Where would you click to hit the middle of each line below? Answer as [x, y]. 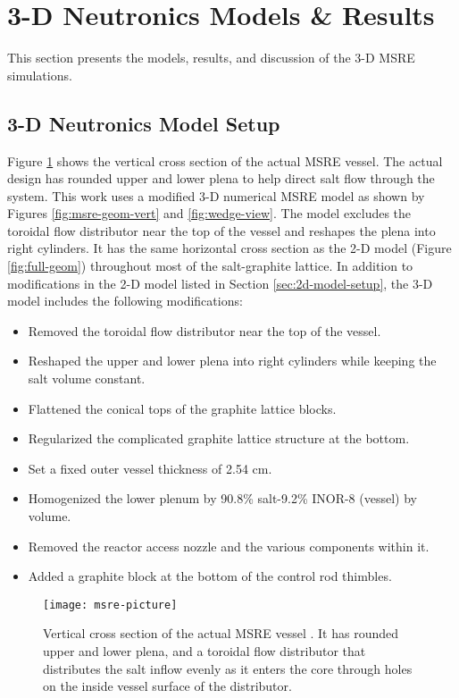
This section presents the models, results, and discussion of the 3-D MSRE [211, 58]
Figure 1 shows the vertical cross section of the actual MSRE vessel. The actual [225, 160]
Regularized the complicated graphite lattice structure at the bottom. [219, 438]
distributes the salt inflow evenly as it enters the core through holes [228, 668]
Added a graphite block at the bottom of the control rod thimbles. [210, 576]
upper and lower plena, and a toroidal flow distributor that [204, 651]
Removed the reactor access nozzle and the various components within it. [229, 546]
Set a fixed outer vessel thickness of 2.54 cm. [150, 468]
